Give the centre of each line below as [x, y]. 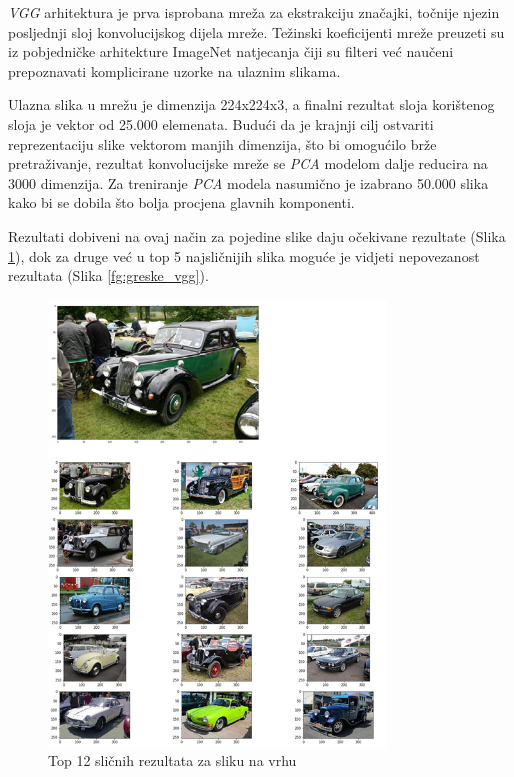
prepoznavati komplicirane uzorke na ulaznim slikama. [174, 70]
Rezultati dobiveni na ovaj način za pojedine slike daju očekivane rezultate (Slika [257, 235]
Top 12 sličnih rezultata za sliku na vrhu [172, 760]
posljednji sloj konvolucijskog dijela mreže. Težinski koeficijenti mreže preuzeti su [256, 31]
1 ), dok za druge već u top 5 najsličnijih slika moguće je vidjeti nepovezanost [244, 255]
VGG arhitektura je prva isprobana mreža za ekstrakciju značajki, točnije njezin [254, 12]
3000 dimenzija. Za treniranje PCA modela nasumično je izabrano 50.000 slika [248, 182]
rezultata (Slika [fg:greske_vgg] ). [108, 275]
